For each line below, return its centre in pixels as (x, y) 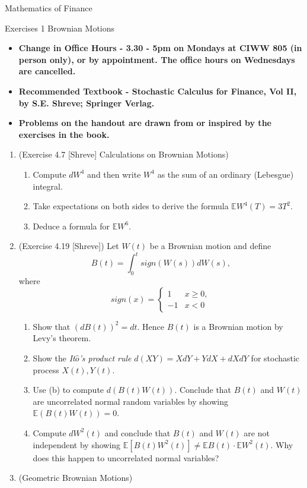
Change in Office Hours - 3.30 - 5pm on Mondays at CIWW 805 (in (160, 48)
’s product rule (105, 358)
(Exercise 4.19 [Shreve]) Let (69, 246)
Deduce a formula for (71, 226)
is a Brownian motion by (238, 326)
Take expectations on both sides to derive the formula (131, 206)
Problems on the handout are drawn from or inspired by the (145, 123)
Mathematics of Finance (49, 8)
